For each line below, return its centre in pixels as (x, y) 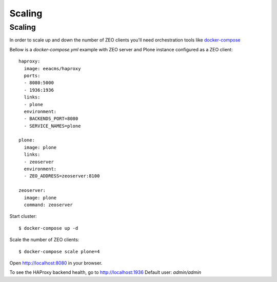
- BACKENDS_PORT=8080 (51, 119)
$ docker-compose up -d (48, 228)
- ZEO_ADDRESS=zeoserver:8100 (62, 176)
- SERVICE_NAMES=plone (52, 126)
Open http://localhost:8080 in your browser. (56, 263)
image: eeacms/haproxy (52, 68)
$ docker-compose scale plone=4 (59, 251)
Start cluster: (23, 216)
